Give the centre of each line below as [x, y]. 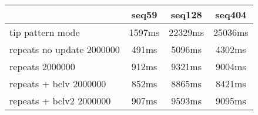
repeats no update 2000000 [65, 49]
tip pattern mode [45, 32]
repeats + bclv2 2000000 [60, 101]
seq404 [231, 14]
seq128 [186, 14]
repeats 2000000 [42, 66]
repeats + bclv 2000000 [58, 83]
